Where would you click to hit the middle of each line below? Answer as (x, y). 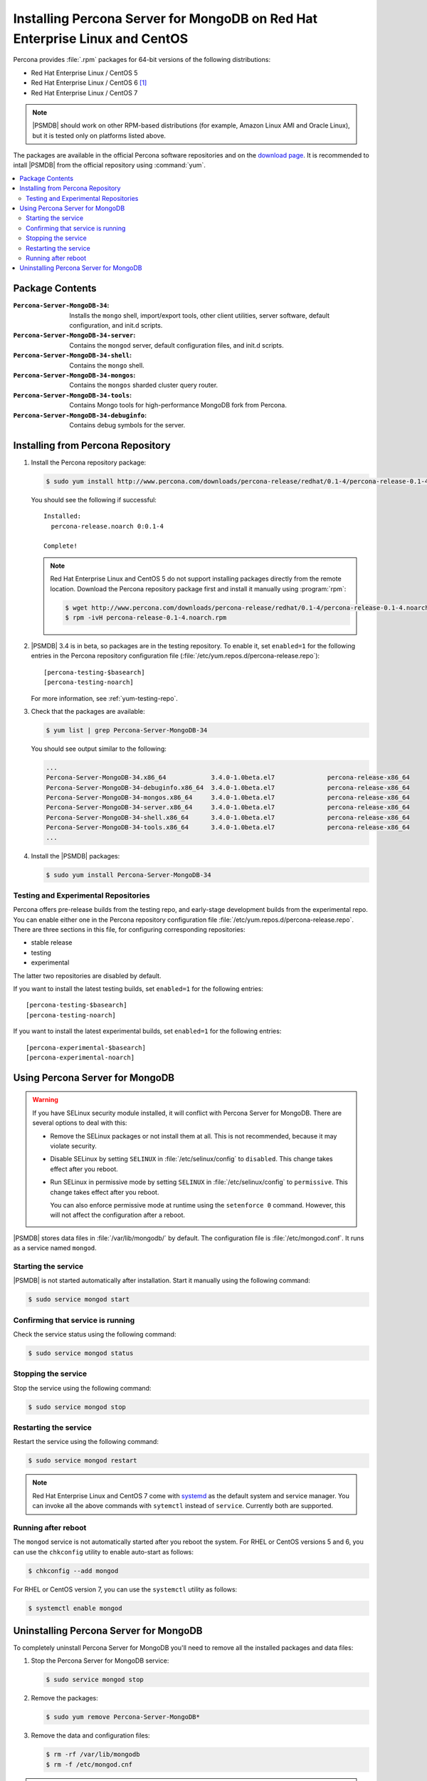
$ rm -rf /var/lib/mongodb (93, 1755)
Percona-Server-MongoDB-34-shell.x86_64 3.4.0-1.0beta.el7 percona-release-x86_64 (228, 817)
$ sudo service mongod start (79, 1299)
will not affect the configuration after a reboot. (117, 1215)
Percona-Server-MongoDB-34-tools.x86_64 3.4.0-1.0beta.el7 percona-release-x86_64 (228, 827)
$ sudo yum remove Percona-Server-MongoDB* (123, 1717)
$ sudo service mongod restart (83, 1461)
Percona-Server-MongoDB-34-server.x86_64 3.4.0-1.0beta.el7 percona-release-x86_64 (228, 808)
